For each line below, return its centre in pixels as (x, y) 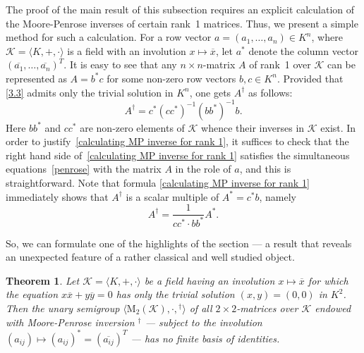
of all (201, 308)
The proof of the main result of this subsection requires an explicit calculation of (180, 9)
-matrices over (267, 308)
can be (341, 64)
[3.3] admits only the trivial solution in (90, 92)
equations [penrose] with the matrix (84, 169)
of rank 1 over (280, 64)
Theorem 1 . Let (43, 280)
